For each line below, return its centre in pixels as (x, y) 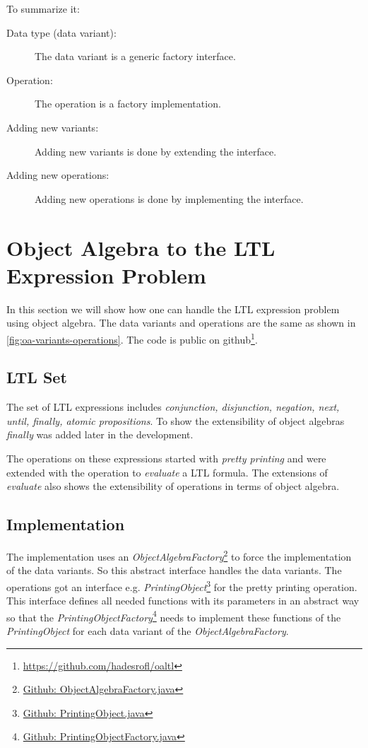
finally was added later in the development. (100, 434)
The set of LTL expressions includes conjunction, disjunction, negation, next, (173, 407)
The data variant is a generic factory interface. (135, 56)
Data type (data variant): (61, 32)
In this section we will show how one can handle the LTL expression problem (173, 309)
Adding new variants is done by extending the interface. (156, 151)
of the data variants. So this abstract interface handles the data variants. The (174, 570)
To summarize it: (43, 8)
